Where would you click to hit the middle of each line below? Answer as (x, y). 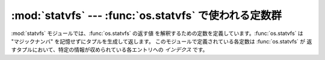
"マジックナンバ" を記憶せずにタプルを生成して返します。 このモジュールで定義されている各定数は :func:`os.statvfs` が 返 (162, 41)
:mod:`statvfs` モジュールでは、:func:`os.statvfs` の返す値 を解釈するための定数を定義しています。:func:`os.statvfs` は (157, 33)
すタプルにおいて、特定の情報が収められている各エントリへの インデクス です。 (110, 50)
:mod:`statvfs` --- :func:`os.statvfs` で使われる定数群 (147, 15)
